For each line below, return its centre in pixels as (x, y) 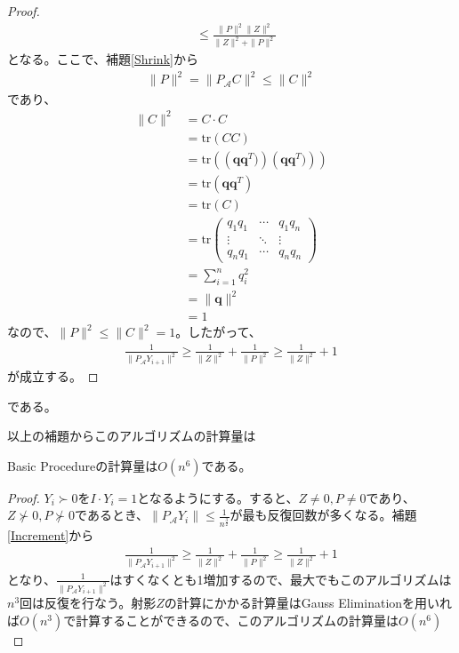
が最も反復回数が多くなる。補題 (323, 515)
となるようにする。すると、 (218, 497)
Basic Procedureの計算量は (83, 465)
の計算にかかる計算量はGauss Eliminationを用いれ (308, 603)
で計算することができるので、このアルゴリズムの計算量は (231, 620)
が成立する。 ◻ (53, 376)
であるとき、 (112, 515)
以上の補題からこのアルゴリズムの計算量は (132, 436)
